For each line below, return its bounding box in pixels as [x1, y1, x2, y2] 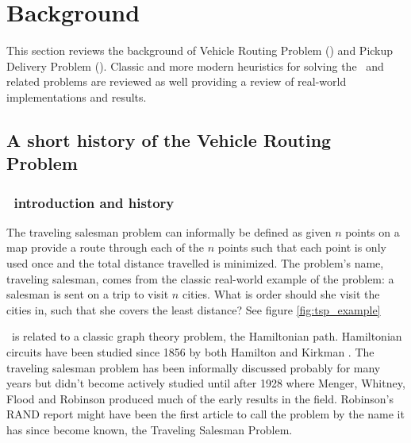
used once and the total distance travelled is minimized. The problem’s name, [6, 255, 384, 272]
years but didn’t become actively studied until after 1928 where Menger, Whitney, [6, 375, 405, 391]
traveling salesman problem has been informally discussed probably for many [6, 359, 381, 376]
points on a [345, 223, 400, 240]
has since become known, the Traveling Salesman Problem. [6, 422, 293, 438]
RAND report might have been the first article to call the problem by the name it [6, 406, 405, 422]
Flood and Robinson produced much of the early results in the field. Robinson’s [6, 390, 394, 406]
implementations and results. [6, 88, 147, 105]
